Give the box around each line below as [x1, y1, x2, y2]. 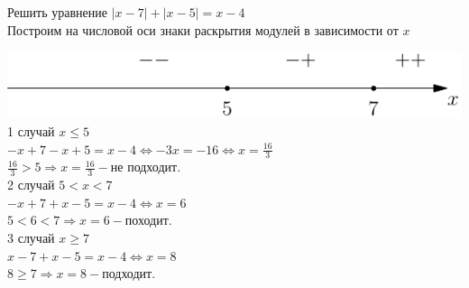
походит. [124, 215, 172, 228]
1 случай [7, 122, 55, 140]
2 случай [7, 175, 55, 194]
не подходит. [110, 162, 181, 175]
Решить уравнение [7, 3, 107, 21]
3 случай [7, 228, 55, 247]
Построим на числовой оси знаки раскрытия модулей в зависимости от [7, 20, 399, 39]
